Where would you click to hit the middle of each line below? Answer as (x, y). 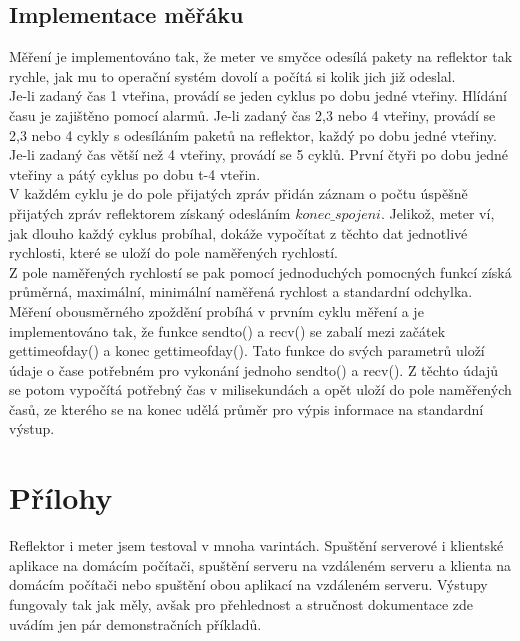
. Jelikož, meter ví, (437, 212)
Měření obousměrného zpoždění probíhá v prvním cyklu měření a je (216, 310)
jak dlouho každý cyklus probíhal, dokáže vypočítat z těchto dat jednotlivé (238, 232)
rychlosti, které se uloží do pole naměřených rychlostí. (173, 252)
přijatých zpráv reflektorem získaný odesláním (150, 212)
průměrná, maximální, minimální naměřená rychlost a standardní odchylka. (241, 291)
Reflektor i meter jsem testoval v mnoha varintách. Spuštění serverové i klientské (256, 545)
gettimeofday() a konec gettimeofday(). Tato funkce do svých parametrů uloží (247, 350)
